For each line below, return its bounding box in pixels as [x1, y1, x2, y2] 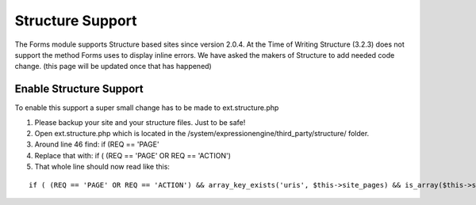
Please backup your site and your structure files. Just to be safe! [34, 117, 246, 127]
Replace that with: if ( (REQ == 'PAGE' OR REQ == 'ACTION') [34, 150, 232, 160]
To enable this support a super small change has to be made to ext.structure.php [14, 103, 279, 112]
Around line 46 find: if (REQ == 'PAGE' [34, 139, 159, 150]
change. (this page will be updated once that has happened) [14, 62, 212, 71]
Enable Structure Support [14, 82, 144, 96]
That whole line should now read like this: [34, 162, 171, 172]
